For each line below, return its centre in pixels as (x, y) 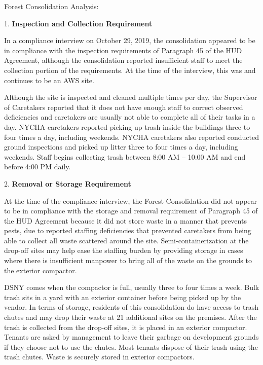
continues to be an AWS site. (49, 80)
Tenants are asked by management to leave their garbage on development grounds (131, 337)
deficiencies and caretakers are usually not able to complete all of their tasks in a (130, 117)
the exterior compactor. (41, 270)
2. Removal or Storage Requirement (68, 183)
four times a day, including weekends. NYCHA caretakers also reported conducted (131, 137)
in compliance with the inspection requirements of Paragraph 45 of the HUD (123, 50)
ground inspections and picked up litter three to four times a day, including (121, 147)
